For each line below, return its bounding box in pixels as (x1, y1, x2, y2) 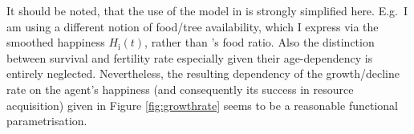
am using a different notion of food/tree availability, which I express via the (6, 18, 379, 35)
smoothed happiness (6, 34, 105, 51)
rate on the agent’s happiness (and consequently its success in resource (6, 80, 354, 97)
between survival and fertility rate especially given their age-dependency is (6, 49, 373, 66)
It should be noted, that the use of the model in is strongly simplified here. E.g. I (6, 2, 408, 18)
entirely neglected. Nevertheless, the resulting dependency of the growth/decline (6, 65, 400, 82)
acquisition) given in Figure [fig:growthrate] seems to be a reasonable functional (6, 96, 398, 113)
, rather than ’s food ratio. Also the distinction (144, 34, 375, 51)
